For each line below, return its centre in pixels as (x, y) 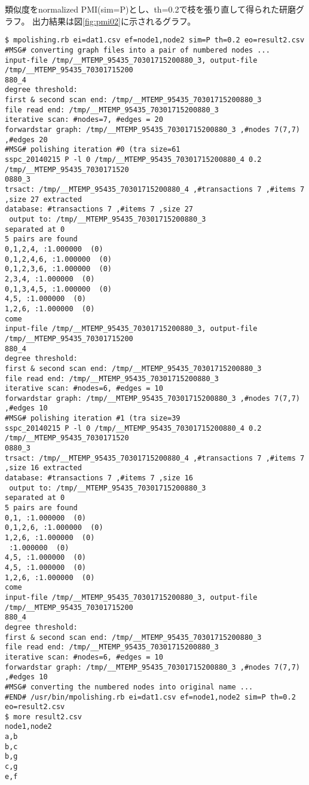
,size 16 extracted (43, 468)
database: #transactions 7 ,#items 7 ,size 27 (99, 209)
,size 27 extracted (43, 199)
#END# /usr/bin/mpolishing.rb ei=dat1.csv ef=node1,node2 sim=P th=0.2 (150, 697)
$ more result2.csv (43, 717)
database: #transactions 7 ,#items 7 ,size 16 (99, 478)
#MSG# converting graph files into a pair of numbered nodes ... (137, 50)
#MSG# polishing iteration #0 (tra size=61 (93, 150)
